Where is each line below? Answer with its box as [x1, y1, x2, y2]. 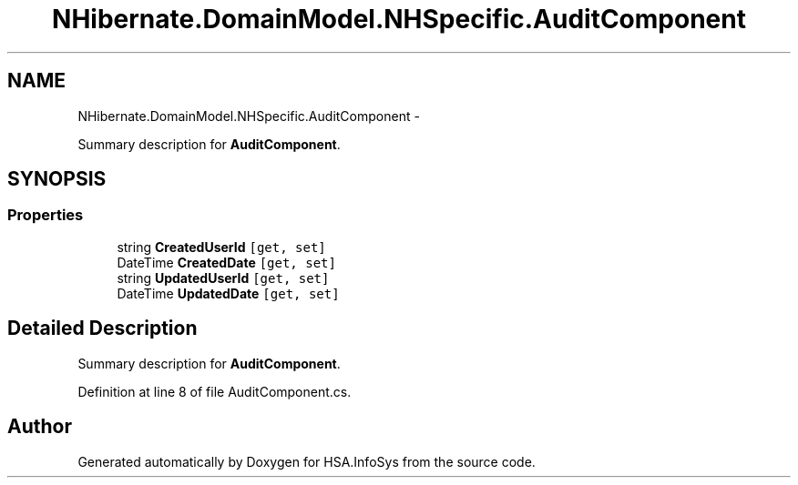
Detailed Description [7, 317, 198, 340]
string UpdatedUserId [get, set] [117, 269, 330, 286]
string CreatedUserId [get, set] [117, 238, 326, 255]
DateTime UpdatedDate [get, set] [117, 285, 340, 301]
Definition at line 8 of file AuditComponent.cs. [77, 383, 352, 399]
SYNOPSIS [7, 167, 107, 191]
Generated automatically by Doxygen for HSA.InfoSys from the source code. [77, 453, 536, 470]
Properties [7, 206, 84, 225]
